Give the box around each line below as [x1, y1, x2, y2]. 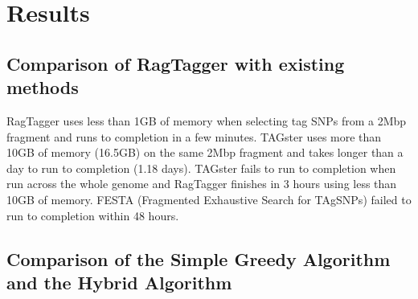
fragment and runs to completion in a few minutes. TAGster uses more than [6, 128, 382, 145]
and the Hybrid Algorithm [6, 269, 232, 294]
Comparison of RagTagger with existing [6, 51, 345, 76]
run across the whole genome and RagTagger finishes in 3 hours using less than [6, 175, 397, 192]
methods [6, 75, 79, 100]
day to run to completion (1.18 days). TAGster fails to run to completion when [6, 159, 396, 176]
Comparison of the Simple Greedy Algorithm [6, 246, 391, 271]
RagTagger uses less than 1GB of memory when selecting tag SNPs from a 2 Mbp [6, 112, 407, 129]
